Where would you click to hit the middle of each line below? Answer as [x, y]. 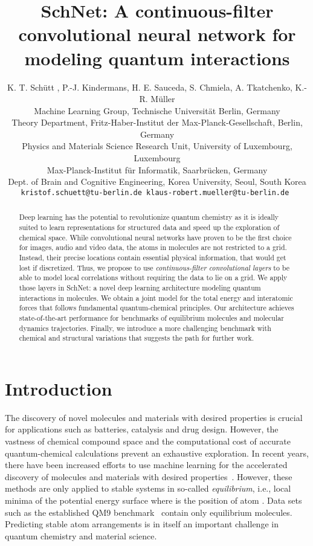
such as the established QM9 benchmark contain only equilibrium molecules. [149, 512]
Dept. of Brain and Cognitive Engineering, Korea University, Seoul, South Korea [157, 181]
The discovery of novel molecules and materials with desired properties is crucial [154, 417]
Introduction [59, 388]
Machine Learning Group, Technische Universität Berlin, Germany [157, 110]
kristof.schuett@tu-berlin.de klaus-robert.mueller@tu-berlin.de [155, 192]
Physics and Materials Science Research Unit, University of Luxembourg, [157, 146]
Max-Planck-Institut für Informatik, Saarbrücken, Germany [157, 169]
